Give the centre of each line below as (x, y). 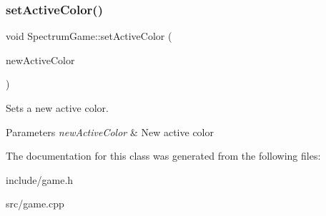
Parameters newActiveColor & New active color (110, 132)
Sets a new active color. (57, 108)
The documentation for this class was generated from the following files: (163, 156)
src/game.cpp (35, 204)
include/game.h (40, 179)
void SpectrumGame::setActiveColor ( (89, 36)
